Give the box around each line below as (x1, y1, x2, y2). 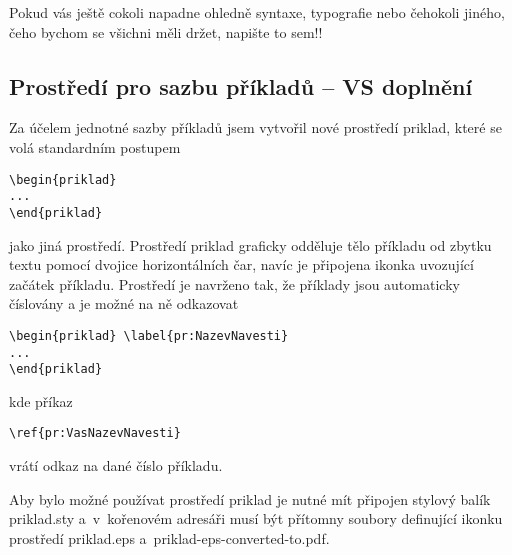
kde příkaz (9, 390, 73, 411)
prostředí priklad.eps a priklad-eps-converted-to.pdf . (9, 527, 330, 548)
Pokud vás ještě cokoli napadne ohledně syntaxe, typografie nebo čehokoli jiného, (9, 2, 505, 22)
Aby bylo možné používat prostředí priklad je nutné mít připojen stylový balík (9, 488, 491, 509)
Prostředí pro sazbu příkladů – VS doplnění (9, 70, 473, 101)
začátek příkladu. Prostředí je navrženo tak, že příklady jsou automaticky (9, 273, 460, 294)
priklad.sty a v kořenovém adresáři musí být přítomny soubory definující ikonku (9, 508, 503, 529)
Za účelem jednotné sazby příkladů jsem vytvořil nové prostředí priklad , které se (9, 117, 502, 138)
